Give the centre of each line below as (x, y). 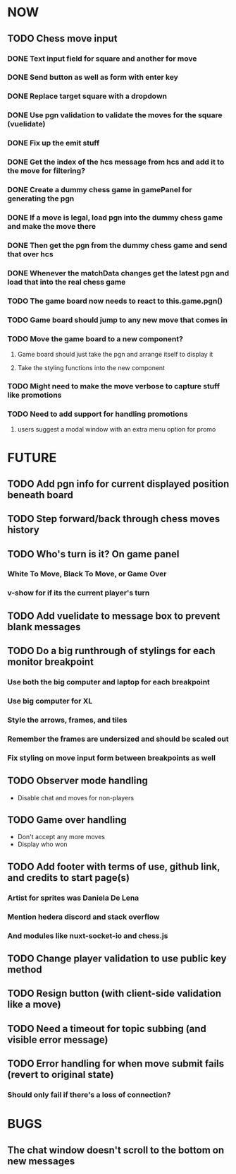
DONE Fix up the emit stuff (54, 143)
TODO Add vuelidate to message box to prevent (114, 616)
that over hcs (31, 254)
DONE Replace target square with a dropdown (87, 96)
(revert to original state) (61, 1075)
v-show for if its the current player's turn (79, 593)
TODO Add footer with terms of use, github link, (114, 866)
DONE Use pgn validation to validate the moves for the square (115, 115)
